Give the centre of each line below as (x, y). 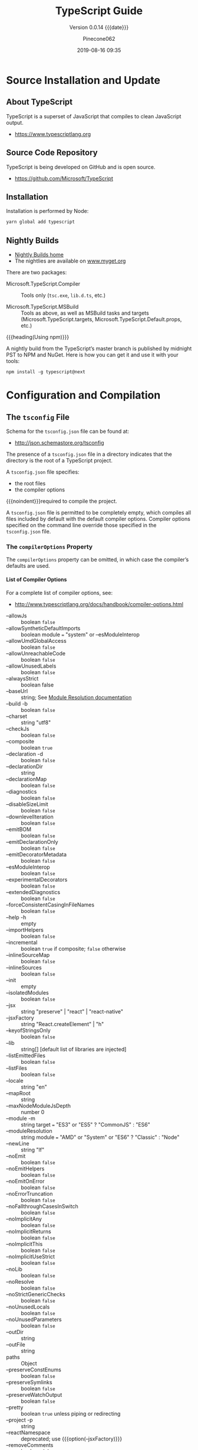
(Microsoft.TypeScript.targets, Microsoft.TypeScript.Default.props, (101, 319)
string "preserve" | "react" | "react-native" (72, 1011)
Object (29, 1363)
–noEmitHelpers (25, 1169)
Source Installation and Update (83, 80)
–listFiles (17, 1068)
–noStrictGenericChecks (36, 1294)
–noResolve (20, 1281)
